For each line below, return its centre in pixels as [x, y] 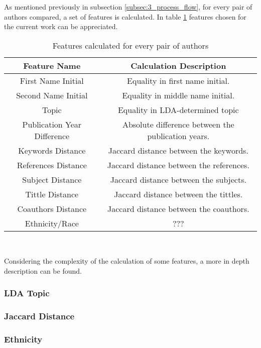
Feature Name [52, 65]
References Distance [52, 165]
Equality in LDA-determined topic [178, 109]
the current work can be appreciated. [61, 26]
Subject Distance [52, 179]
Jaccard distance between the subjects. [178, 179]
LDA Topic [27, 293]
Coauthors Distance [52, 208]
